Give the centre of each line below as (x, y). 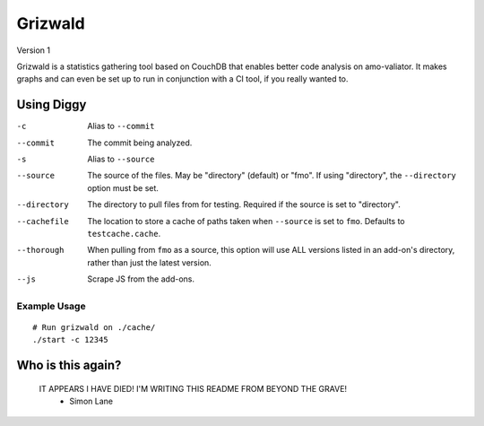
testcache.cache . (124, 233)
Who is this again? (69, 365)
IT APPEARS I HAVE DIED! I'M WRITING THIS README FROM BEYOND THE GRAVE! (193, 388)
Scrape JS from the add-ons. (141, 279)
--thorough (40, 250)
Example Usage (51, 306)
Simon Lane (91, 401)
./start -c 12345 (70, 340)
